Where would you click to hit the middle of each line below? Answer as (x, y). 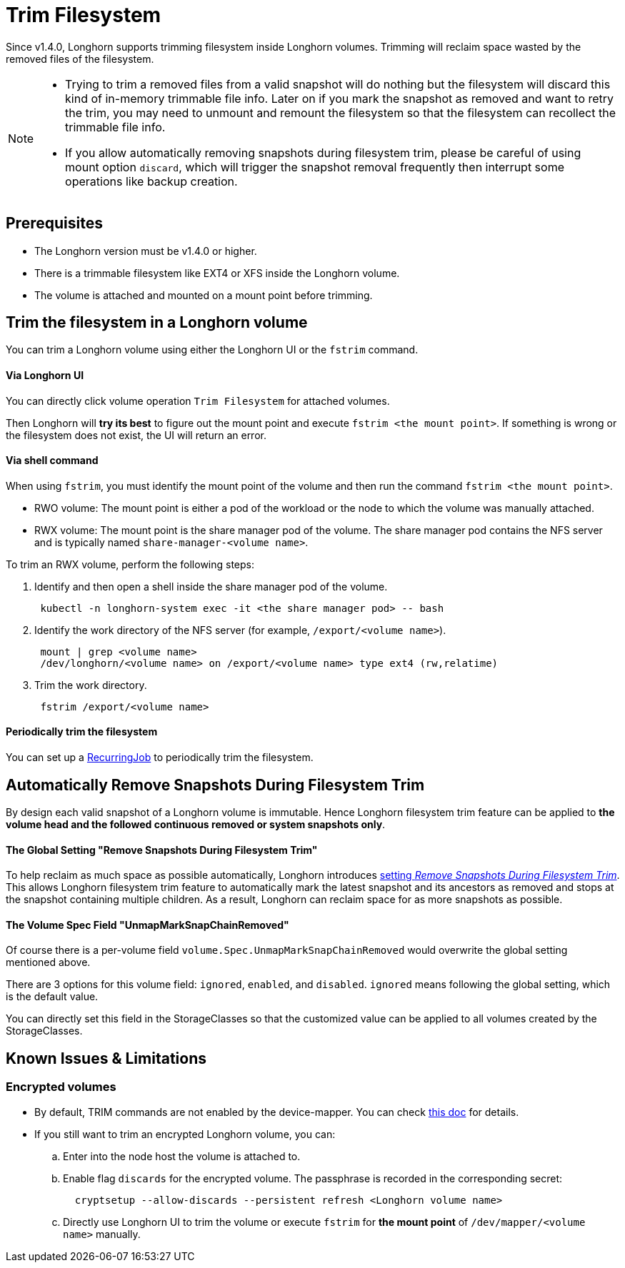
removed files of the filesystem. (80, 59)
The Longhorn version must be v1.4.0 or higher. (146, 251)
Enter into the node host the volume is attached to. (182, 1156)
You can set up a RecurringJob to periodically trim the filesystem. (160, 758)
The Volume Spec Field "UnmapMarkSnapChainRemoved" (147, 925)
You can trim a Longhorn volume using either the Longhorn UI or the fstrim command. (212, 350)
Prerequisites (54, 223)
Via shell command (52, 461)
